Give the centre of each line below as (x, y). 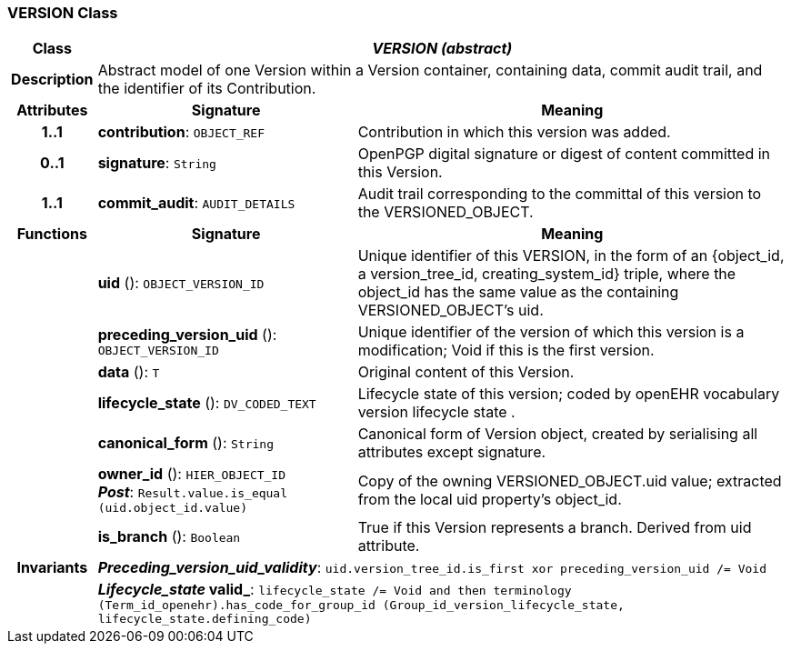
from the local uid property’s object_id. (490, 499)
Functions (52, 234)
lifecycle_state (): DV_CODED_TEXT (207, 403)
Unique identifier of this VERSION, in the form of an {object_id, (571, 256)
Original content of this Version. (466, 372)
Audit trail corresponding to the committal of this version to (560, 194)
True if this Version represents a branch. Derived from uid (555, 528)
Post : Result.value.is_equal (193, 492)
